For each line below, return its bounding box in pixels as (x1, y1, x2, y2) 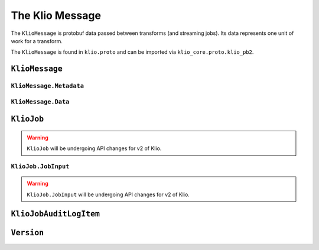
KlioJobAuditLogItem (11, 209, 100, 219)
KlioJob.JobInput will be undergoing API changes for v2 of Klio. (27, 191, 190, 198)
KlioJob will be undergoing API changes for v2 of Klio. (27, 145, 162, 152)
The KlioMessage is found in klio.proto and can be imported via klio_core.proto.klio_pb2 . (11, 48, 254, 56)
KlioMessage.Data (11, 98, 70, 106)
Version (11, 228, 44, 238)
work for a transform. (11, 37, 63, 44)
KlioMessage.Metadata (11, 82, 84, 90)
